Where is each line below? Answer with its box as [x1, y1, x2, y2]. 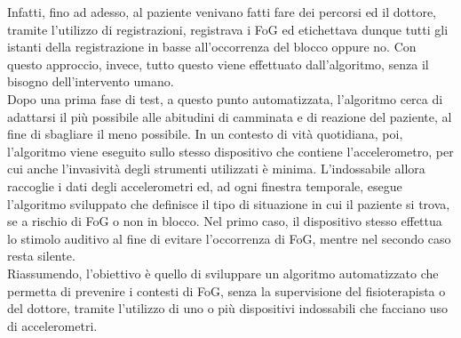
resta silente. [7, 246, 76, 265]
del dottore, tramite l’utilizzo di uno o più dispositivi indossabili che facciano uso [7, 299, 448, 318]
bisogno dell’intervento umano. [7, 72, 174, 91]
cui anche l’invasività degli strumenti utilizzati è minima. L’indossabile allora [7, 159, 425, 178]
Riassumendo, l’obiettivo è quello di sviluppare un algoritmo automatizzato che [7, 263, 439, 282]
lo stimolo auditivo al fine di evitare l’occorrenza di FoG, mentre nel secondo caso [7, 229, 451, 247]
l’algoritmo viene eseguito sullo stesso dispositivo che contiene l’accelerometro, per [7, 141, 454, 160]
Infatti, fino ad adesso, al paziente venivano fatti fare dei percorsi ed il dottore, [7, 3, 437, 20]
